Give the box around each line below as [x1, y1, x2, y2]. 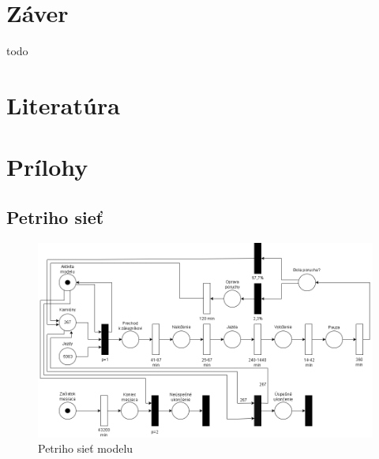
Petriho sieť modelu [38, 440, 133, 457]
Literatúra [6, 88, 120, 121]
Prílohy [6, 151, 88, 183]
